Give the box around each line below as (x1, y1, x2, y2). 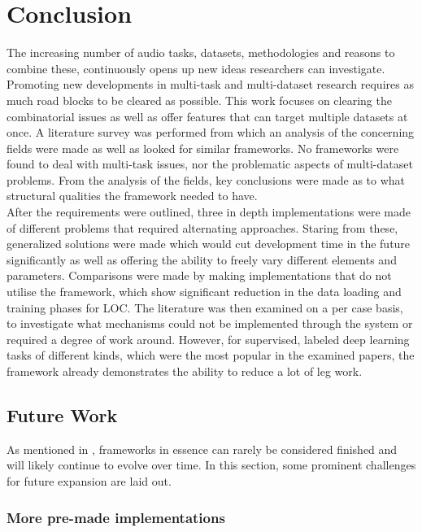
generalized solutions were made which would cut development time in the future (7, 235, 411, 252)
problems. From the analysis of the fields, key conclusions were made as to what (7, 171, 406, 188)
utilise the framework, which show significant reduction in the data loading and (7, 283, 402, 300)
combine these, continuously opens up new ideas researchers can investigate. (7, 59, 385, 76)
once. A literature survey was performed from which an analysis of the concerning (7, 124, 415, 141)
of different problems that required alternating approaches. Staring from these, (7, 219, 398, 236)
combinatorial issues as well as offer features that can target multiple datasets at (7, 107, 408, 124)
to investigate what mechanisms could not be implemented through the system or (7, 315, 413, 332)
